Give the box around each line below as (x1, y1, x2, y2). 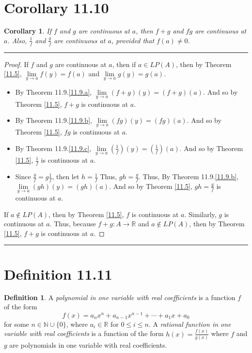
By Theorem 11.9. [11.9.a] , (15, 87, 92, 97)
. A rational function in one (149, 319, 231, 329)
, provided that (111, 35, 155, 45)
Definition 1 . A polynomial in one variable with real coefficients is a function (4, 292, 236, 302)
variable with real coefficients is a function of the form (4, 328, 164, 338)
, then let (52, 171, 79, 182)
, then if (112, 59, 136, 69)
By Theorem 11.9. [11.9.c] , (15, 143, 92, 153)
